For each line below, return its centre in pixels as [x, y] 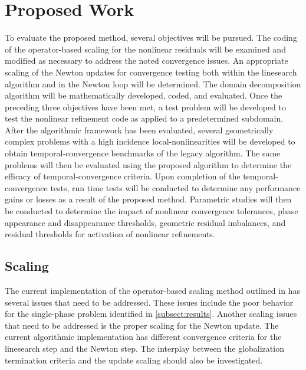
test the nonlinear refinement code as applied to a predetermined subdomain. [144, 118]
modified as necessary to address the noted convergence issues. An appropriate [147, 60]
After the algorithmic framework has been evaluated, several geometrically [139, 130]
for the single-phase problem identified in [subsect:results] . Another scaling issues [151, 314]
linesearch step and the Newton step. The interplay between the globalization [144, 348]
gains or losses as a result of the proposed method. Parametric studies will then [148, 199]
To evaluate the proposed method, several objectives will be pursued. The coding [151, 37]
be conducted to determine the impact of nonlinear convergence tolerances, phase [152, 211]
